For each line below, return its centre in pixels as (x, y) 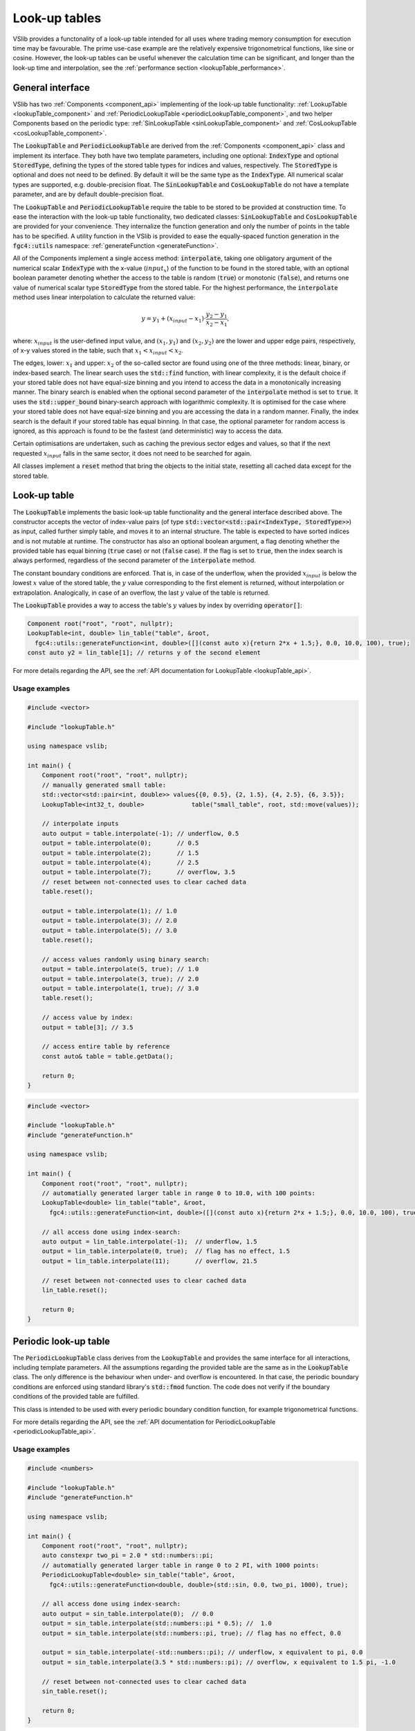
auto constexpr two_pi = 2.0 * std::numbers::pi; (128, 1555)
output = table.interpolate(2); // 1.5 (120, 853)
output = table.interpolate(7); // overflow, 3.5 (139, 872)
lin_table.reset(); (75, 1290)
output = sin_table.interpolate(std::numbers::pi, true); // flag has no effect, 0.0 (192, 1633)
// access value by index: (88, 1017)
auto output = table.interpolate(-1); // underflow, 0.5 (140, 833)
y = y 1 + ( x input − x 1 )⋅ (174, 320)
